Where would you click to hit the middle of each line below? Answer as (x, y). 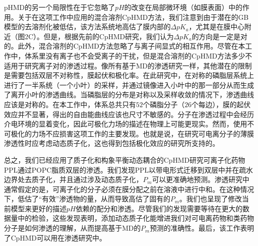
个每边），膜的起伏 (221, 104)
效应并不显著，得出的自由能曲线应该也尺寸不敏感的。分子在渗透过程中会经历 (129, 114)
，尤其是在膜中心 (217, 27)
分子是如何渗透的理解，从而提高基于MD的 (72, 228)
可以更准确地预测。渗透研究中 (201, 179)
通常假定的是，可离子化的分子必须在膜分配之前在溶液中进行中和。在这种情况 (129, 189)
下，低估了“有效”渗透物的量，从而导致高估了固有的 (87, 199)
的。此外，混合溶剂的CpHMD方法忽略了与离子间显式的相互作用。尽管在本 (125, 46)
